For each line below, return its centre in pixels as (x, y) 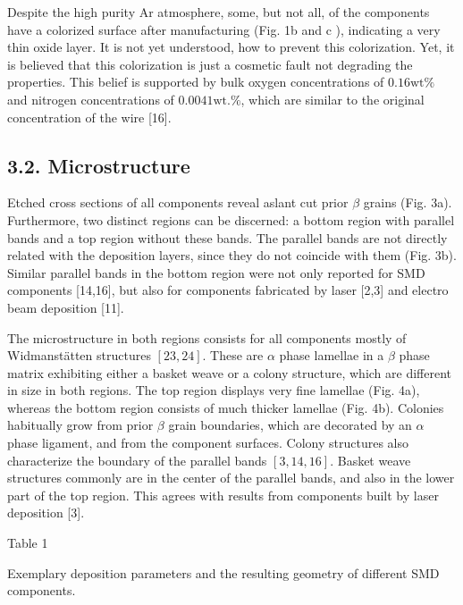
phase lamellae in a (332, 355)
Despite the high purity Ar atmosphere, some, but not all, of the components (219, 12)
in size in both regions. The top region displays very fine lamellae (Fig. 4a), (214, 390)
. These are (233, 355)
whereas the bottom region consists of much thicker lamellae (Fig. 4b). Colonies (226, 407)
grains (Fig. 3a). (408, 202)
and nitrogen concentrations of (91, 99)
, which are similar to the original (333, 99)
